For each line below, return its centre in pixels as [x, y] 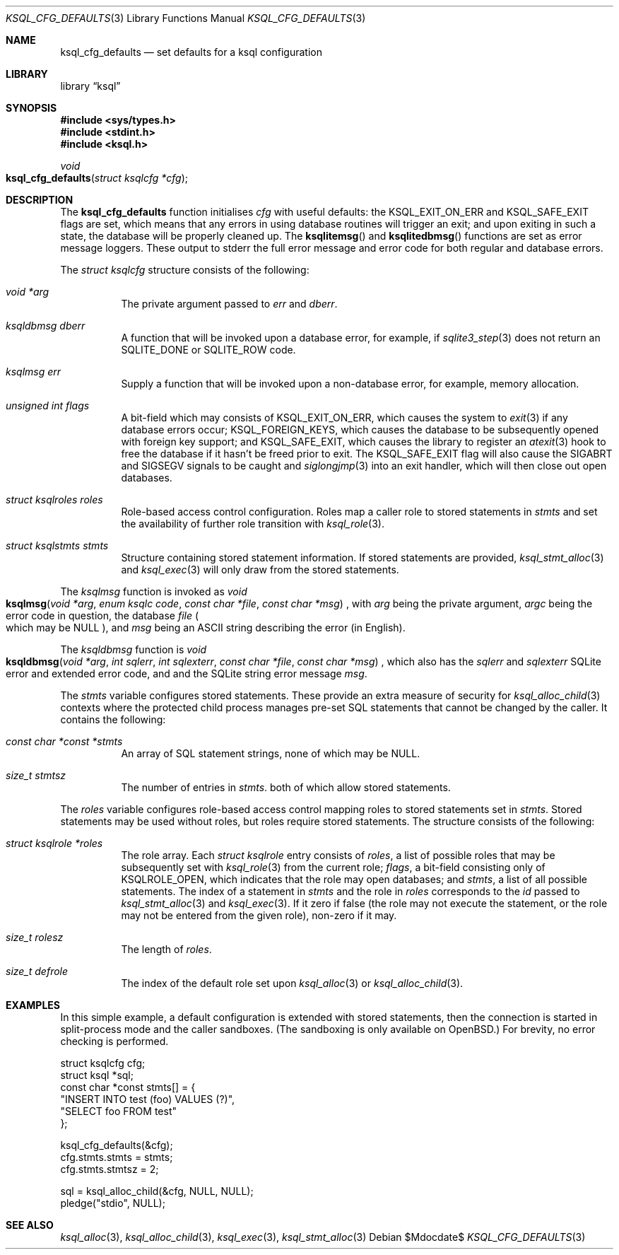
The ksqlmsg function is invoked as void [154, 591]
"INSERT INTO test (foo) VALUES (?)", [148, 1099]
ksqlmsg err [34, 372]
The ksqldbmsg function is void [134, 649]
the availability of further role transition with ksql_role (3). [253, 524]
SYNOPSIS [31, 108]
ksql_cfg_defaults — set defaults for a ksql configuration [191, 52]
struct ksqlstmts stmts [57, 545]
